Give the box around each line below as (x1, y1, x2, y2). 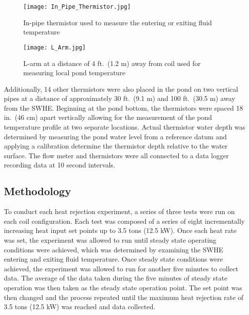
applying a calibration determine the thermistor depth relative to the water (4, 141, 228, 151)
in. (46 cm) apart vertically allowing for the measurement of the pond (4, 112, 212, 122)
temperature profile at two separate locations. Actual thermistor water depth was (4, 122, 246, 132)
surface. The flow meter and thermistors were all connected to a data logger (4, 150, 229, 160)
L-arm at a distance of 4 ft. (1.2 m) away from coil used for (23, 58, 201, 68)
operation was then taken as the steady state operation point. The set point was (4, 282, 242, 292)
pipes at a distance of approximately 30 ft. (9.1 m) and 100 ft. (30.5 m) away (4, 93, 235, 103)
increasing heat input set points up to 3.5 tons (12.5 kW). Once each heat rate (4, 225, 237, 235)
